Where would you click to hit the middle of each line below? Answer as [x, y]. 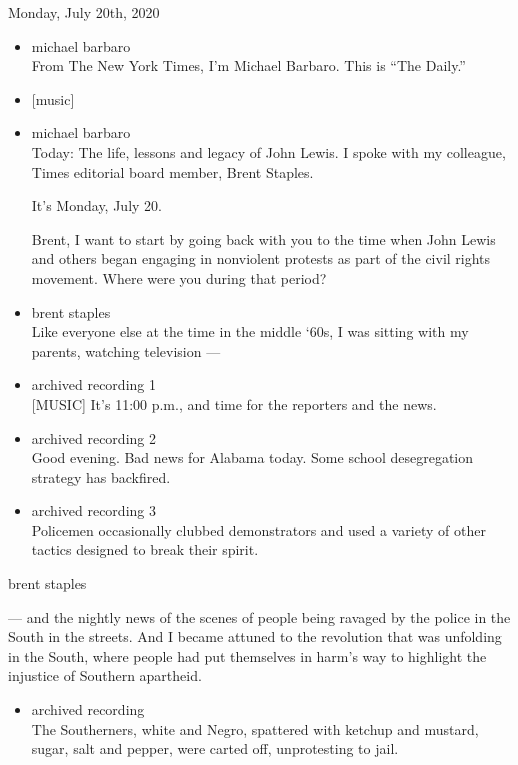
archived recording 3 [93, 510]
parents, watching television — [126, 350]
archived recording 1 [93, 384]
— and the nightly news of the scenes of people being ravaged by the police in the [259, 616]
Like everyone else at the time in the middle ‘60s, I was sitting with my [250, 331]
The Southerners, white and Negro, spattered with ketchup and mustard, [255, 728]
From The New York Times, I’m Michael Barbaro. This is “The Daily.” [248, 65]
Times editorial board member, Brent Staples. [172, 171]
